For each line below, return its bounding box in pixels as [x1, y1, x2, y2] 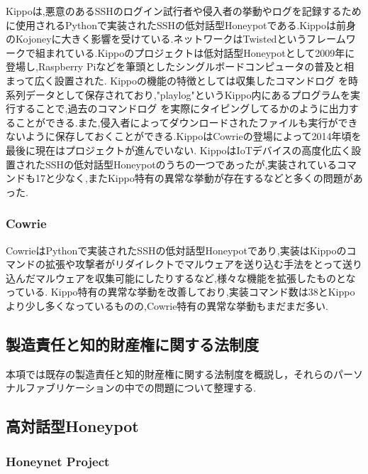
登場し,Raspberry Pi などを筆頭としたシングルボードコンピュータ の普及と [6, 59, 345, 74]
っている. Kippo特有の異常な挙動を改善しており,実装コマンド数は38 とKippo [6, 284, 355, 299]
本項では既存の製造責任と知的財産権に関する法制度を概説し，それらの [6, 366, 333, 381]
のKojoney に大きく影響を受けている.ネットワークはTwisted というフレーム [6, 31, 346, 46]
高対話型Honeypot [6, 415, 139, 437]
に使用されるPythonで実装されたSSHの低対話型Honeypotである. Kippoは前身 [6, 17, 357, 32]
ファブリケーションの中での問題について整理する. [25, 380, 257, 395]
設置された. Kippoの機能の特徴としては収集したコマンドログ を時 [54, 72, 358, 87]
